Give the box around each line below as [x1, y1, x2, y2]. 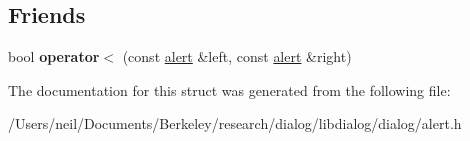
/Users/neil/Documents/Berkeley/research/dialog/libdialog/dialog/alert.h [8, 113, 462, 134]
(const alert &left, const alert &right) [122, 46, 352, 67]
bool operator [8, 46, 100, 67]
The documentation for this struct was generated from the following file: [8, 79, 451, 100]
